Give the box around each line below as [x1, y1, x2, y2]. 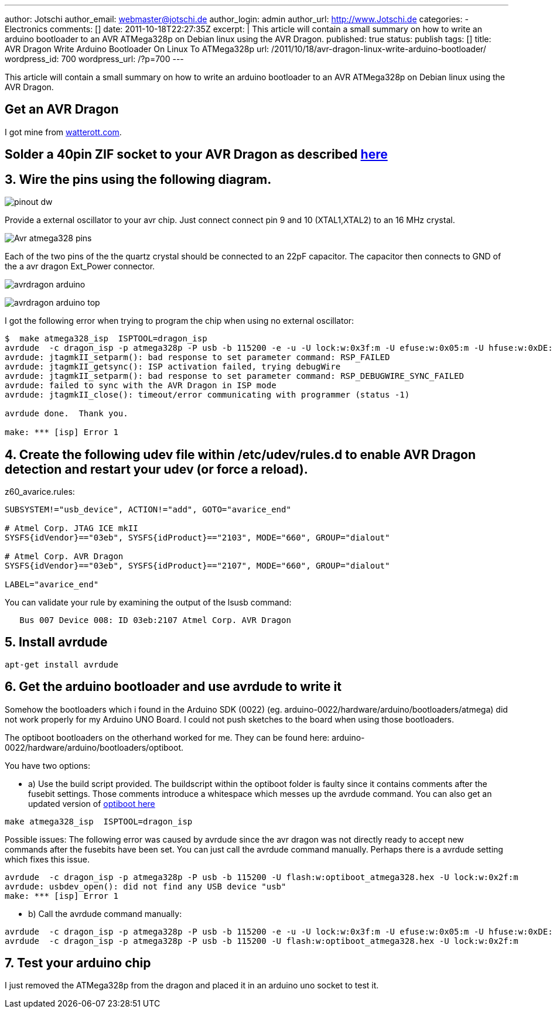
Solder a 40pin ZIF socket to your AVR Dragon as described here [5, 147, 388, 162]
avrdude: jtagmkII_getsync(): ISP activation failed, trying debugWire [5, 362, 341, 372]
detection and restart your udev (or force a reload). [5, 461, 308, 477]
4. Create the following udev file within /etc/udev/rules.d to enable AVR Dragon [5, 447, 476, 462]
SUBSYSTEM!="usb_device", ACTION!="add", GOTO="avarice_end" [5, 504, 291, 514]
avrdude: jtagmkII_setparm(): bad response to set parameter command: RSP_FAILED [5, 353, 390, 362]
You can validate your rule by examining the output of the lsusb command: [5, 597, 292, 607]
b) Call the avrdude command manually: [28, 908, 182, 919]
